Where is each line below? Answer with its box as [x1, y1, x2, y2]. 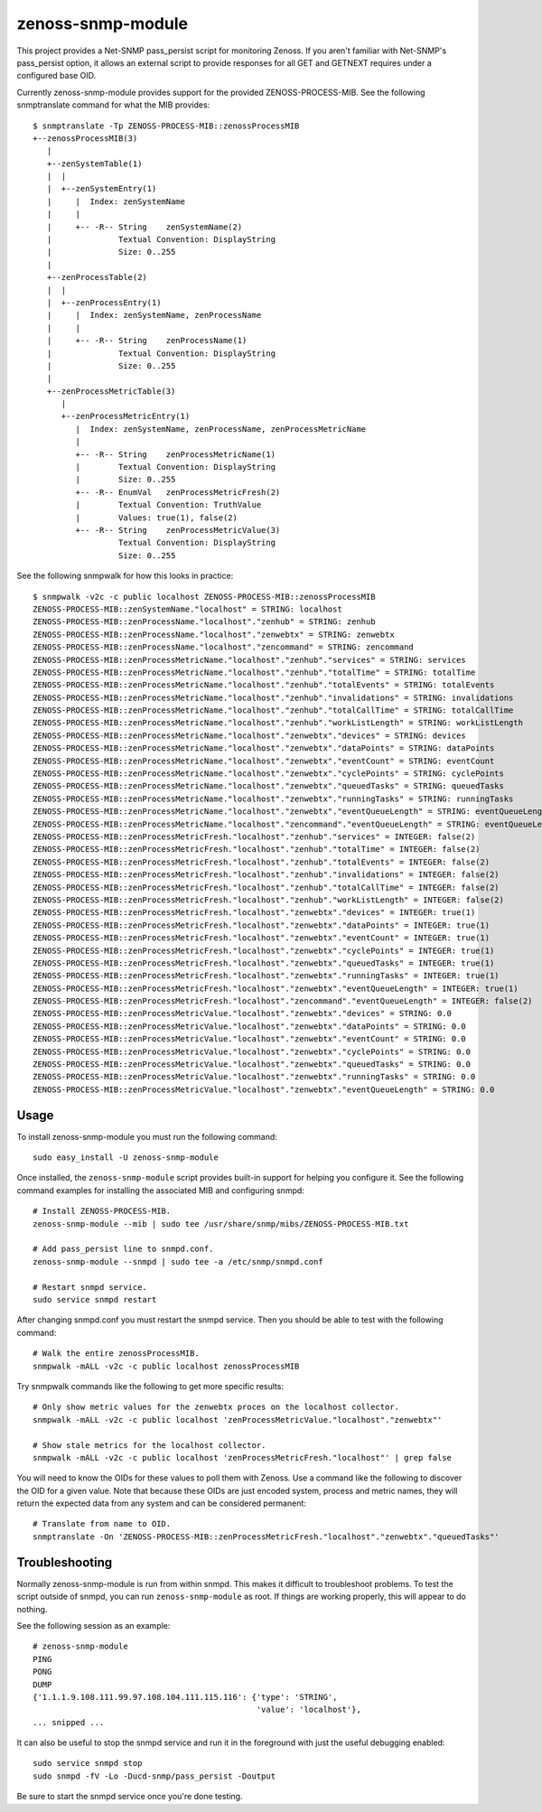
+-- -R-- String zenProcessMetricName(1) [75, 449, 276, 460]
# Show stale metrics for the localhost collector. [33, 1440, 266, 1450]
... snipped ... [33, 1717, 105, 1727]
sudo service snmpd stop [33, 1758, 143, 1769]
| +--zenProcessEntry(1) [46, 297, 162, 307]
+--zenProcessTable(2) [46, 272, 148, 283]
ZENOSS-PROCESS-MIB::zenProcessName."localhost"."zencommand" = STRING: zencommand [33, 642, 415, 652]
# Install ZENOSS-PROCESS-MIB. [33, 1206, 172, 1217]
